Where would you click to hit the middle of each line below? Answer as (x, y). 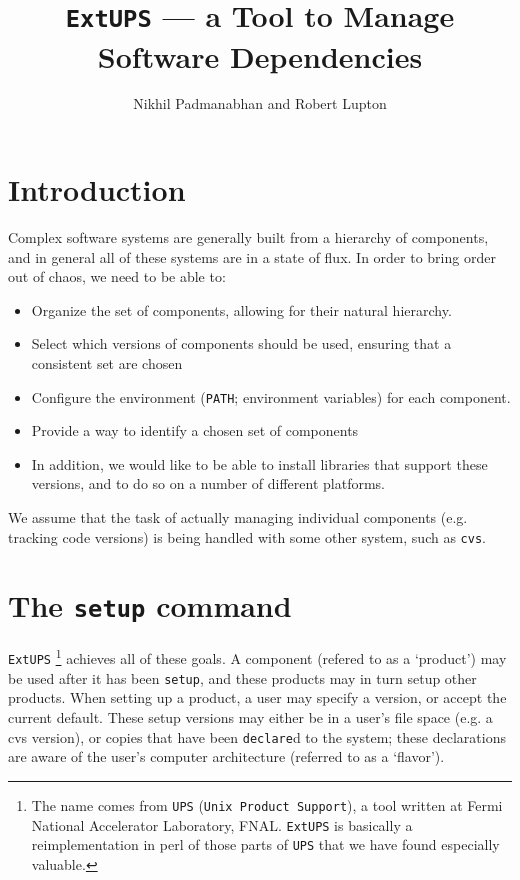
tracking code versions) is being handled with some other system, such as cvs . (247, 536)
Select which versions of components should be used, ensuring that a (241, 343)
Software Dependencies (260, 55)
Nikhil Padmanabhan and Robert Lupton (260, 103)
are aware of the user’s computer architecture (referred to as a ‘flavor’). (226, 756)
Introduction (97, 189)
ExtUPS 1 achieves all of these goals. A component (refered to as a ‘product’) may (257, 657)
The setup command (150, 605)
